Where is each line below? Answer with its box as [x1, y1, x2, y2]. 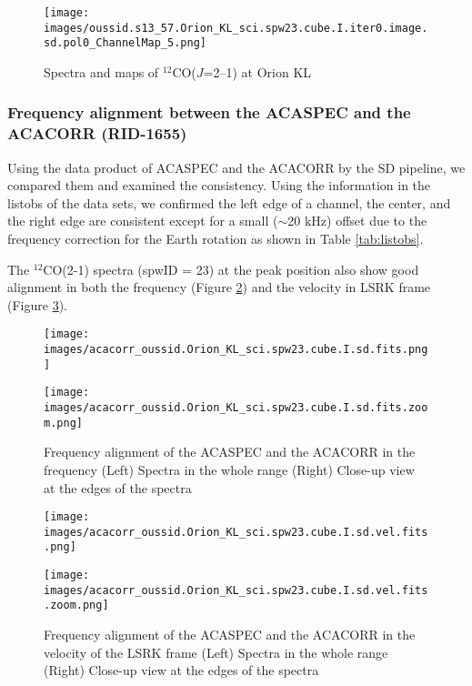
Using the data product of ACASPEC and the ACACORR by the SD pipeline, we [7, 157, 466, 177]
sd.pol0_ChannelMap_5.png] [44, 36, 206, 50]
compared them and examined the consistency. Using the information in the [7, 176, 431, 195]
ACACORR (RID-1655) [7, 122, 187, 145]
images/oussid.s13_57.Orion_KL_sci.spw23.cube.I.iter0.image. [44, 21, 428, 35]
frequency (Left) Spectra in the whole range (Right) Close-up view [44, 459, 415, 479]
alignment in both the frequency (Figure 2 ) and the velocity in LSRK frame [7, 277, 431, 297]
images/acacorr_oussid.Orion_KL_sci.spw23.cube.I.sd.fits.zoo [44, 401, 428, 415]
